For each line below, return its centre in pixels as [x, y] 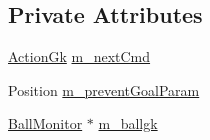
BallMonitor [45, 123]
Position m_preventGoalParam [104, 89]
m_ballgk [128, 123]
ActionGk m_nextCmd [79, 56]
